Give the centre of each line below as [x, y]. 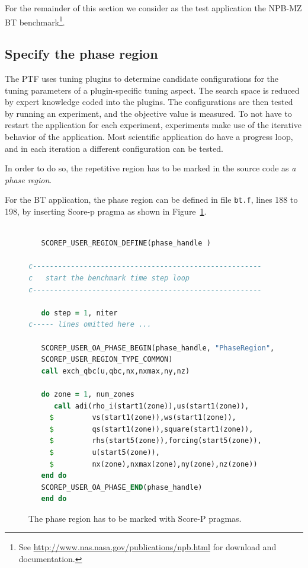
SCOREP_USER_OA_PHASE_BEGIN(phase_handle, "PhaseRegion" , [158, 348]
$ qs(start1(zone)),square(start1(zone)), [151, 429]
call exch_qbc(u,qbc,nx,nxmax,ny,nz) [115, 371]
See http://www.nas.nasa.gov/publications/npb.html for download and [147, 547]
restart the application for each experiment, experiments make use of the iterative [153, 125]
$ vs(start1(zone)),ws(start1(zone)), [143, 418]
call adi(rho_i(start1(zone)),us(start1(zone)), [151, 406]
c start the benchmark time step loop [109, 278]
